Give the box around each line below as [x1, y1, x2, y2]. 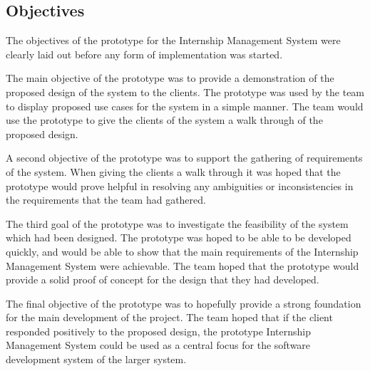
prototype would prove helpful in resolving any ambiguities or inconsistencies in [6, 178, 354, 193]
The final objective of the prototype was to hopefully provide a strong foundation [6, 296, 361, 310]
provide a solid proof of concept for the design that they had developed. [6, 272, 319, 287]
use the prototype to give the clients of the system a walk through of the [6, 113, 323, 127]
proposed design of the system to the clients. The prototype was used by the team [6, 84, 365, 99]
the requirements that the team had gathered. [6, 192, 206, 207]
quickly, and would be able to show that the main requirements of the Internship [6, 244, 359, 258]
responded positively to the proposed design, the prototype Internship [6, 323, 311, 338]
